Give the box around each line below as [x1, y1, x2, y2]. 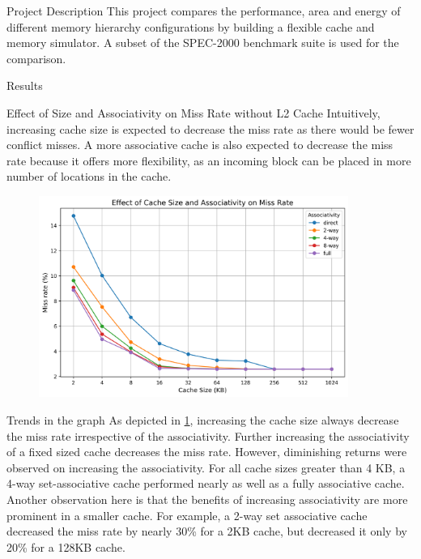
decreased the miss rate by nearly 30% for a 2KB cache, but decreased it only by [6, 523, 407, 540]
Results [6, 77, 43, 94]
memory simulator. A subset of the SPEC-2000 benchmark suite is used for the [6, 34, 399, 51]
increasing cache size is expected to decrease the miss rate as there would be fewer [6, 120, 415, 137]
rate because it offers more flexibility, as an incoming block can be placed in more [6, 151, 411, 169]
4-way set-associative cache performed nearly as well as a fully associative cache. [6, 475, 405, 492]
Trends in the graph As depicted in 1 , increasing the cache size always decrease [6, 412, 399, 429]
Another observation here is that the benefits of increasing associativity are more [6, 491, 408, 508]
